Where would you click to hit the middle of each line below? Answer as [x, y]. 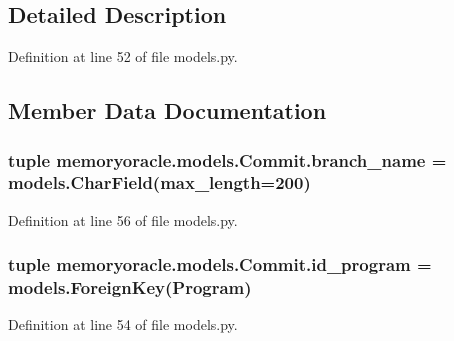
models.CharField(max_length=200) [159, 182]
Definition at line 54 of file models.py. [123, 324]
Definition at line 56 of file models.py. [123, 219]
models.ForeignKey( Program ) [130, 287]
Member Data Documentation [167, 110]
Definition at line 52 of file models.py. [123, 56]
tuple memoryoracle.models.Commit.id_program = [220, 264]
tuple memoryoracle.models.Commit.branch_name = [227, 159]
